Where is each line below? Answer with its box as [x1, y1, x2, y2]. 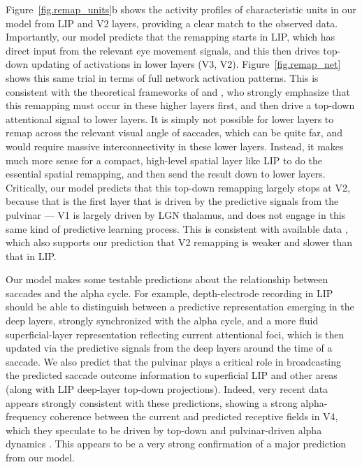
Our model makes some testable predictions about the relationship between [6, 272, 328, 287]
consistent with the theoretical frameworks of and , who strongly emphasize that [6, 84, 350, 99]
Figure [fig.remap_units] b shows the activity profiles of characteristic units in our [6, 2, 356, 16]
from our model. [6, 450, 75, 464]
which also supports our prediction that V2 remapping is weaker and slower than [6, 235, 353, 250]
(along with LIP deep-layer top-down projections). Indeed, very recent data [6, 382, 328, 396]
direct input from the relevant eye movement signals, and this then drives [6, 43, 320, 57]
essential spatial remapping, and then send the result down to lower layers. [6, 166, 326, 181]
